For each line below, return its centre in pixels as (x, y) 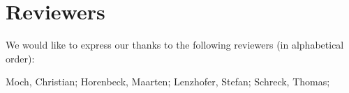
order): (20, 58)
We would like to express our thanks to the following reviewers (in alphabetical (175, 45)
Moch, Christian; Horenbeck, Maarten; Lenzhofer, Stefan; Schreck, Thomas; (168, 82)
